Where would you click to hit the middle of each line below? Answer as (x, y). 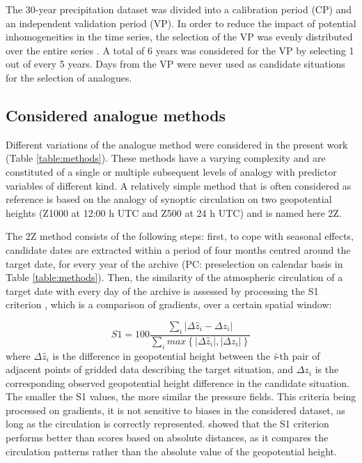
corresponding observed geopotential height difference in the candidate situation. (178, 382)
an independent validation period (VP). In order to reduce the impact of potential (181, 23)
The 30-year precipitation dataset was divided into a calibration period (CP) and (179, 9)
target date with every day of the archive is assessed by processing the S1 (162, 290)
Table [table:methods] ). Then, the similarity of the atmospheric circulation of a (174, 277)
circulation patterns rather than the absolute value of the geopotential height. (171, 451)
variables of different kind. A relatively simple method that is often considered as (179, 185)
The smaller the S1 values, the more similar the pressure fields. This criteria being (181, 396)
